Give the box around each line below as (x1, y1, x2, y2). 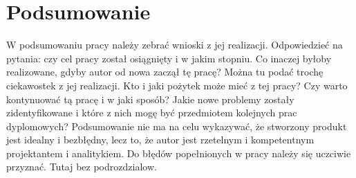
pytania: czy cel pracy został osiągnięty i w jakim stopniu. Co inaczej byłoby (6, 51, 332, 65)
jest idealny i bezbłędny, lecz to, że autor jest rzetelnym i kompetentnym (6, 132, 315, 147)
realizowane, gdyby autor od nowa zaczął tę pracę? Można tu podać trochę (6, 64, 324, 79)
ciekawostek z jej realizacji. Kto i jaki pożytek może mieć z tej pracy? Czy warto (6, 78, 348, 92)
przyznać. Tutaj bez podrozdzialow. (6, 159, 157, 174)
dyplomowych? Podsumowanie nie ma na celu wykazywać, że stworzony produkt (6, 118, 347, 133)
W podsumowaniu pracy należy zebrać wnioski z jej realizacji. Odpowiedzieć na (6, 37, 343, 52)
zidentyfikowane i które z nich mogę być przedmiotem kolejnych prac (6, 105, 297, 120)
